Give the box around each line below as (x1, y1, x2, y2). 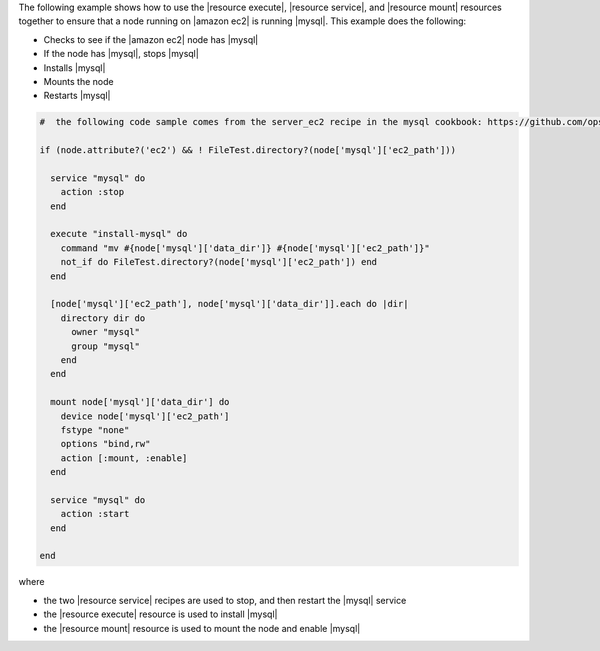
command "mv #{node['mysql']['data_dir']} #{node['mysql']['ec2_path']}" (60, 242, 430, 254)
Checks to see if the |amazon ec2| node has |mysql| (43, 33, 259, 45)
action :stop (60, 186, 125, 198)
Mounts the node (43, 75, 114, 87)
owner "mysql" (71, 326, 140, 338)
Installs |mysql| (43, 61, 106, 74)
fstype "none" (60, 424, 130, 435)
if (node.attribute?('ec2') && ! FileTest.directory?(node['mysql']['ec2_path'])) (39, 145, 457, 156)
